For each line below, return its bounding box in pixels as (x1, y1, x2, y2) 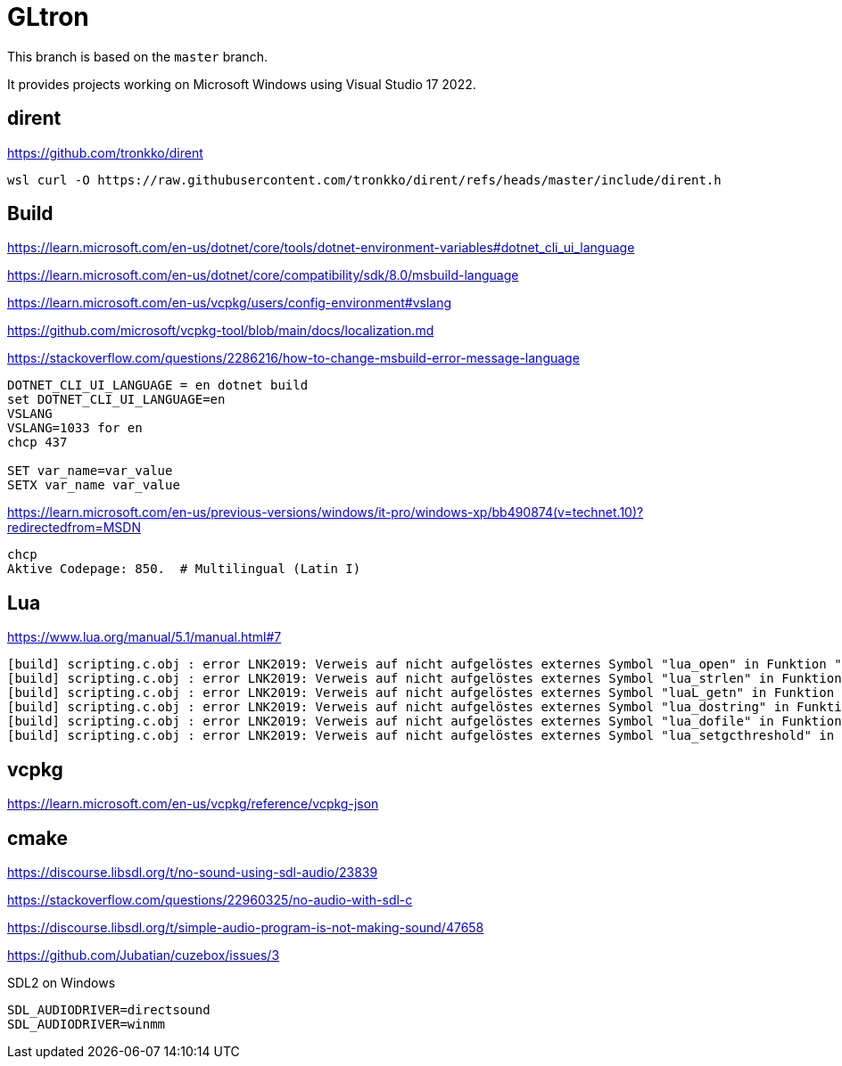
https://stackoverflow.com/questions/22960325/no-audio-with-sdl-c (7, 891, 413, 907)
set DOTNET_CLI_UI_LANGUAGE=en (7, 392, 226, 407)
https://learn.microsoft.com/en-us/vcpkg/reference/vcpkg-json (7, 796, 379, 812)
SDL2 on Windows (7, 974, 116, 990)
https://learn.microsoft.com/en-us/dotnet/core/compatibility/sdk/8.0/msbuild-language (7, 267, 519, 283)
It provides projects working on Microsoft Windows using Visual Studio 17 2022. (7, 76, 476, 92)
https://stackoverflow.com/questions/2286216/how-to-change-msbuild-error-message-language (7, 350, 580, 366)
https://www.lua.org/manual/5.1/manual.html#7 (7, 629, 282, 645)
